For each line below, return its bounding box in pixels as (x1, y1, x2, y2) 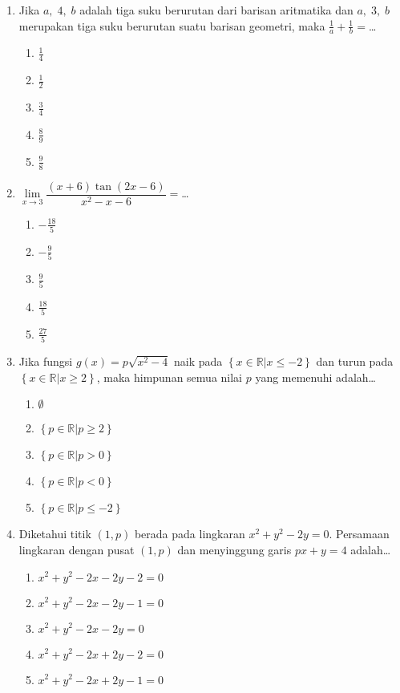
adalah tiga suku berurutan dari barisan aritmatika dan (79, 2, 354, 18)
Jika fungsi (18, 353, 73, 370)
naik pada (174, 353, 223, 370)
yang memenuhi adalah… (255, 368, 376, 385)
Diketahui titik (18, 525, 91, 542)
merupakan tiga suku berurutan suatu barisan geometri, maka (18, 17, 325, 34)
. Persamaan (329, 525, 390, 542)
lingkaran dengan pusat (18, 541, 135, 557)
